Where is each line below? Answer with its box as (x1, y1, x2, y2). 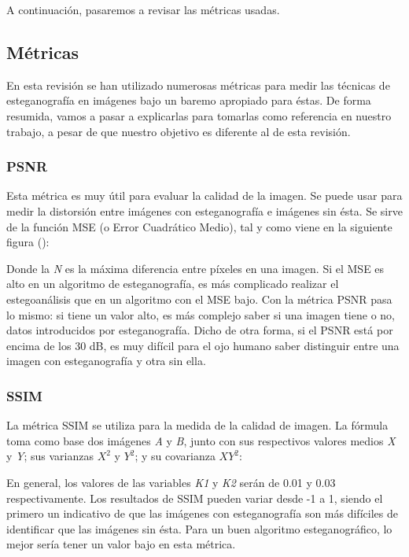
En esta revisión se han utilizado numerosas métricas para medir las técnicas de (6, 76, 390, 93)
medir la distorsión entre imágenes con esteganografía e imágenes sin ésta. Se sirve (6, 202, 403, 219)
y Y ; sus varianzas (6, 448, 94, 464)
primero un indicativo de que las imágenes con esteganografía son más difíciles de (6, 505, 398, 522)
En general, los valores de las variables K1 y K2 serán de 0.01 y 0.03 (6, 474, 336, 490)
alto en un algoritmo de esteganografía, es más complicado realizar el (6, 275, 339, 292)
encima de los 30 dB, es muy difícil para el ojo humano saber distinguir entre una (6, 337, 400, 353)
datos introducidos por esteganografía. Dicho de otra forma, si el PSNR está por (6, 322, 393, 338)
